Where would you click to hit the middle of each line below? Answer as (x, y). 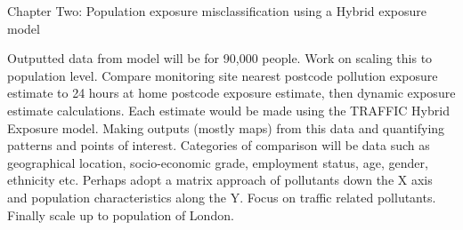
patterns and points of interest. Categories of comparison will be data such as (219, 145)
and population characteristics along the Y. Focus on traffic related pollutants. (222, 197)
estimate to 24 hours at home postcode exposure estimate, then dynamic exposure (231, 93)
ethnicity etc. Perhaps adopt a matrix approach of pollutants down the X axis (220, 180)
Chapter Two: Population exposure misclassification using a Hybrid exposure (217, 11)
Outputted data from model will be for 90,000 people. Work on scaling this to (220, 58)
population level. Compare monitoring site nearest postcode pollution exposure (223, 75)
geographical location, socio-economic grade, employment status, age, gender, (218, 162)
